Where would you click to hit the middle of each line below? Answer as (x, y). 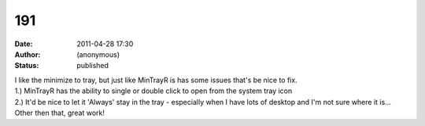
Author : (28, 54)
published (93, 66)
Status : (27, 66)
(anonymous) (98, 54)
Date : (24, 44)
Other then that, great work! (60, 113)
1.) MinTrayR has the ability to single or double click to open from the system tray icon (153, 91)
